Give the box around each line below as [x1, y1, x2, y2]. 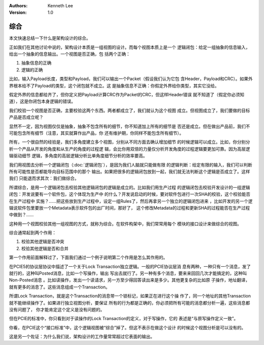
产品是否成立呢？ [9, 114, 44, 120]
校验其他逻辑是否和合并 [21, 245, 68, 251]
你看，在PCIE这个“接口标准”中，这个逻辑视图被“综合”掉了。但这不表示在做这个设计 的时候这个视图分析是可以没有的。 [9, 324, 246, 330]
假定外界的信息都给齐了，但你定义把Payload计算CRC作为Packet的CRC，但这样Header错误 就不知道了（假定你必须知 [9, 92, 244, 98]
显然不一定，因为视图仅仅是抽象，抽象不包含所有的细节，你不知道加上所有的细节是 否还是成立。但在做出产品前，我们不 [9, 123, 250, 129]
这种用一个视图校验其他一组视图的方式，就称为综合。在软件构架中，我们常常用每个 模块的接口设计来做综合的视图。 [9, 220, 242, 227]
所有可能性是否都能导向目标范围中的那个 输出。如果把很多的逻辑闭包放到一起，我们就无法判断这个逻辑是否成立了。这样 [9, 169, 250, 174]
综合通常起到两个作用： [9, 230, 56, 236]
